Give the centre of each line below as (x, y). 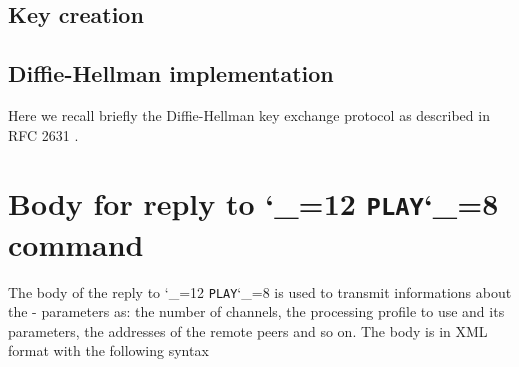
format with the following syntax (108, 350)
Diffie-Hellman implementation (171, 73)
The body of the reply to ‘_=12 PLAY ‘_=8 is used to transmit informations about (260, 291)
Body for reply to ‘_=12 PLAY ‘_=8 (253, 203)
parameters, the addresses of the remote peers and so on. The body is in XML (248, 330)
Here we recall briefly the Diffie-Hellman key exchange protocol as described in (249, 114)
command (76, 243)
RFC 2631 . (43, 134)
